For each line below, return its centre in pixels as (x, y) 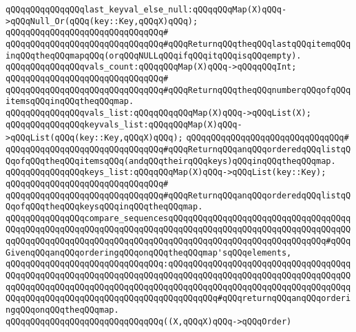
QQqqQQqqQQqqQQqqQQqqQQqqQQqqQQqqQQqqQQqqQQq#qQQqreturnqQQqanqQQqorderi (178, 299)
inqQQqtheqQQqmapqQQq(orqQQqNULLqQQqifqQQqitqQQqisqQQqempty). (154, 55)
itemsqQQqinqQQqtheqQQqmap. (70, 102)
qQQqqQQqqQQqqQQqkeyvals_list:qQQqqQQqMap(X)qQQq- (124, 124)
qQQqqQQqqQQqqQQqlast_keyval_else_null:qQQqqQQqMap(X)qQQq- (146, 10)
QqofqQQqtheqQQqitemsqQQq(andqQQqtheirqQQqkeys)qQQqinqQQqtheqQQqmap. (171, 161)
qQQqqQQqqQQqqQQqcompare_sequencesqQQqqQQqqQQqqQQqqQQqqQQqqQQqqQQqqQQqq (178, 218)
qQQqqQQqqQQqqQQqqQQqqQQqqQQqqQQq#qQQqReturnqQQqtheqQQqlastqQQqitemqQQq (178, 44)
